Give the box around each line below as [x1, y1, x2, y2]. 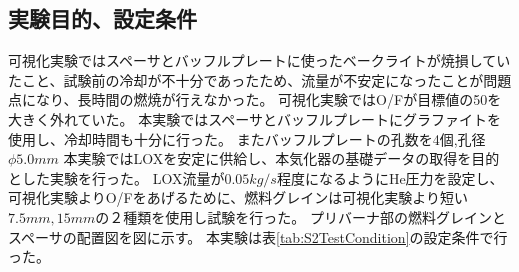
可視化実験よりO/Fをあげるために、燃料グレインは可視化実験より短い [8, 187, 469, 208]
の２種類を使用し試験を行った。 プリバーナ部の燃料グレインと [95, 206, 506, 227]
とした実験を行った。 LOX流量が [8, 167, 225, 188]
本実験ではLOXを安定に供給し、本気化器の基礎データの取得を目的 [63, 148, 500, 169]
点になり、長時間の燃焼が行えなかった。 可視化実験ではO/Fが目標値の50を [8, 89, 502, 110]
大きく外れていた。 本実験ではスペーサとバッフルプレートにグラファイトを [8, 108, 501, 129]
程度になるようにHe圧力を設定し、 [276, 167, 504, 188]
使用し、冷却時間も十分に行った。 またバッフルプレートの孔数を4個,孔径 [8, 128, 486, 149]
